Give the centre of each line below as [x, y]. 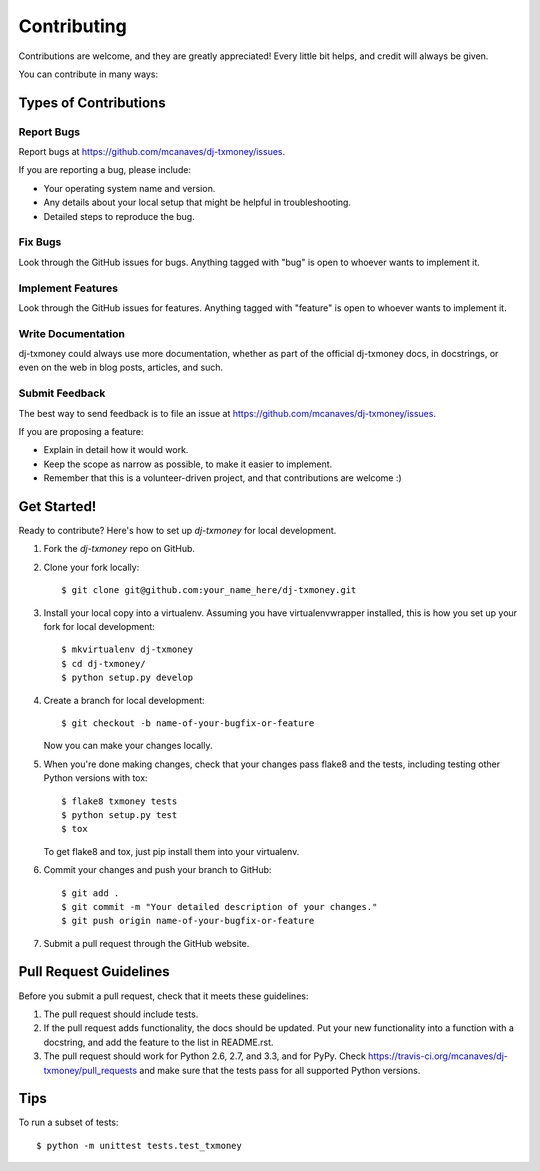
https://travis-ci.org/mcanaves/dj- [438, 1056]
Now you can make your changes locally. [128, 746]
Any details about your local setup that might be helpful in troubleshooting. [197, 202]
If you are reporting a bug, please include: [105, 170]
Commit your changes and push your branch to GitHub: [157, 870]
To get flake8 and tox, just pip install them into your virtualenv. [171, 851]
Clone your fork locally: [91, 567]
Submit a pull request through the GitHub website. [146, 943]
